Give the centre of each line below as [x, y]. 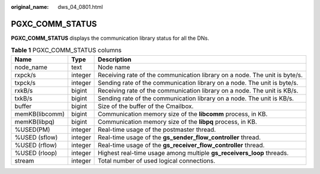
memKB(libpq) [35, 122]
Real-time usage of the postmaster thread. [157, 129]
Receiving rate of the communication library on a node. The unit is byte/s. [200, 75]
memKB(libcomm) [40, 114]
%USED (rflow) [36, 145]
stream [24, 160]
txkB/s [23, 98]
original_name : [30, 7]
